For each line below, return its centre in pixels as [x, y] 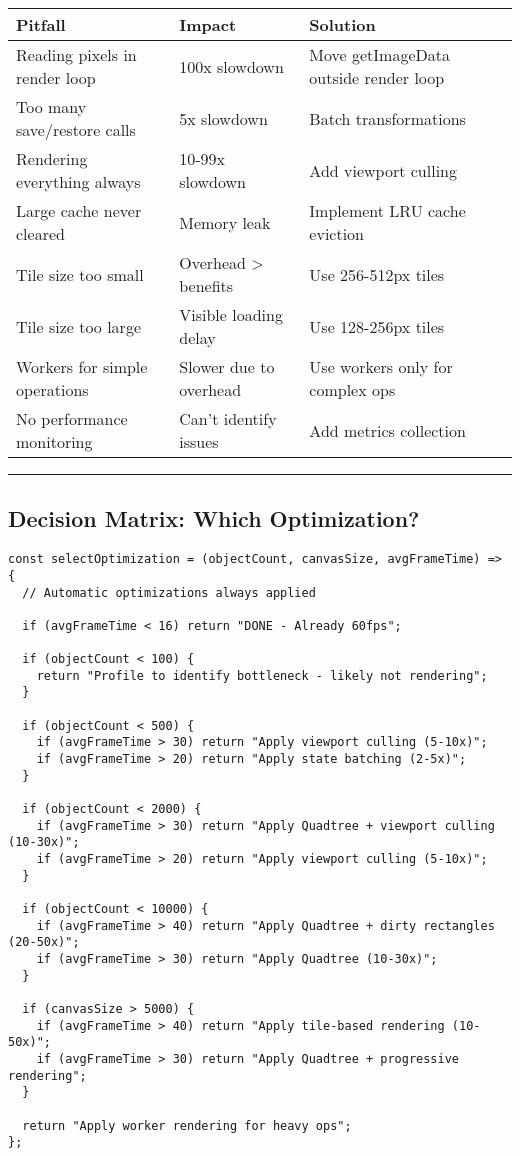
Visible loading [231, 314]
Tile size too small [80, 274]
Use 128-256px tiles [377, 326]
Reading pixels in [76, 54]
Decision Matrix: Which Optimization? [214, 518]
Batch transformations [387, 118]
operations [52, 389]
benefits [206, 285]
